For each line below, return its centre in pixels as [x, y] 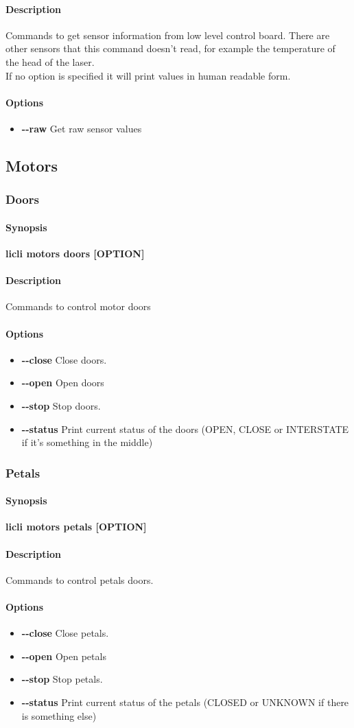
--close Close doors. [64, 359]
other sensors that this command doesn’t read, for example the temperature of [170, 48]
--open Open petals [64, 656]
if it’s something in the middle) [87, 442]
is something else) [59, 715]
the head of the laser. [50, 61]
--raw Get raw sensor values [82, 128]
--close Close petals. [65, 633]
